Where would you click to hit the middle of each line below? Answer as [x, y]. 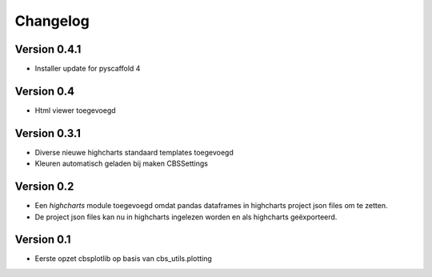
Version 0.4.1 [48, 49]
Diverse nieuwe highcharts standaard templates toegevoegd [134, 152]
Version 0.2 [44, 187]
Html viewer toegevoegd [75, 110]
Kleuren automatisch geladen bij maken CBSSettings [121, 163]
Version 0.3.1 [48, 133]
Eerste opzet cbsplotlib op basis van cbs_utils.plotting [123, 259]
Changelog [52, 21]
